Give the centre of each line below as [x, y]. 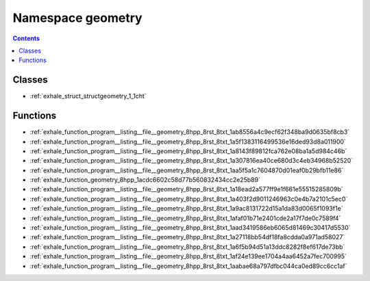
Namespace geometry [78, 18]
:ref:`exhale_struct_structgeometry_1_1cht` [88, 96]
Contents [26, 38]
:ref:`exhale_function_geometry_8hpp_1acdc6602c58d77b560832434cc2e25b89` [145, 180]
